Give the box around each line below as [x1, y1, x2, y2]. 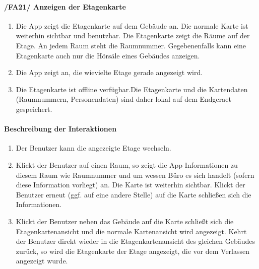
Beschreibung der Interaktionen [4, 123, 117, 134]
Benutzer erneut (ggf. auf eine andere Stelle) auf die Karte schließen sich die [16, 189, 251, 199]
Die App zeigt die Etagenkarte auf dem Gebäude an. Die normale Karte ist [16, 20, 248, 31]
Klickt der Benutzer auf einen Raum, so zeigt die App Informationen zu [16, 159, 238, 170]
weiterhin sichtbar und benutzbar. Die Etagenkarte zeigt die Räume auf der [16, 30, 250, 41]
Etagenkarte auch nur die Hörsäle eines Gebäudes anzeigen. [16, 50, 200, 60]
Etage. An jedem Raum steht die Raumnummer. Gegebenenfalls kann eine [16, 40, 246, 50]
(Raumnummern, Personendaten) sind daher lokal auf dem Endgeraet [16, 94, 231, 104]
